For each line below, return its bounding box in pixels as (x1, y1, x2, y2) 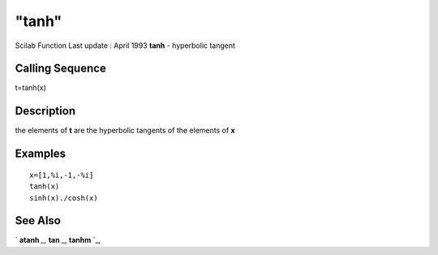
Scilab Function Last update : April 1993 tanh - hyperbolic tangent (15, 41, 235, 50)
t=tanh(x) (15, 83, 46, 93)
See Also (15, 214, 61, 227)
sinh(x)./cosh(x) (29, 193, 98, 202)
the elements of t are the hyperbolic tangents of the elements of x (15, 126, 235, 136)
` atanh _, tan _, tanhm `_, (15, 236, 101, 245)
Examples (15, 147, 67, 161)
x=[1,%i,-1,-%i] (29, 171, 94, 179)
